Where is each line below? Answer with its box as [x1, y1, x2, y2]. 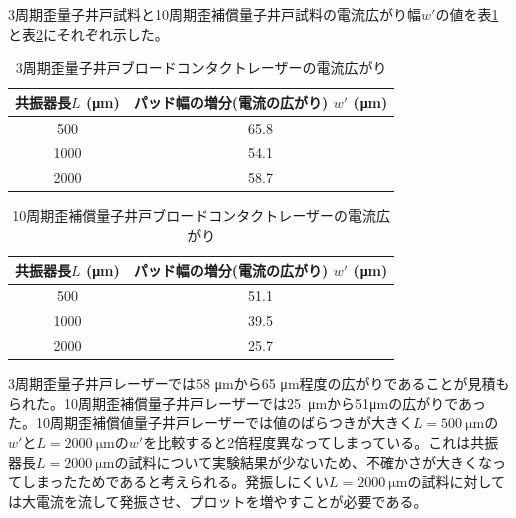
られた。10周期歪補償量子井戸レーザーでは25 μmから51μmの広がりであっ [8, 392, 487, 413]
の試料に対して [407, 471, 506, 492]
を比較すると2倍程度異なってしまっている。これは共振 [143, 432, 499, 452]
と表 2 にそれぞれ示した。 [8, 23, 169, 44]
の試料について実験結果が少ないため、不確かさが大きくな [114, 451, 492, 472]
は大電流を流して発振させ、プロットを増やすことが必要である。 [8, 490, 428, 511]
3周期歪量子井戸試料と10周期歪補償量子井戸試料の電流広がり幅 [8, 4, 421, 24]
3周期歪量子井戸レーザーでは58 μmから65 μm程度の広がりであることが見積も [8, 373, 510, 394]
